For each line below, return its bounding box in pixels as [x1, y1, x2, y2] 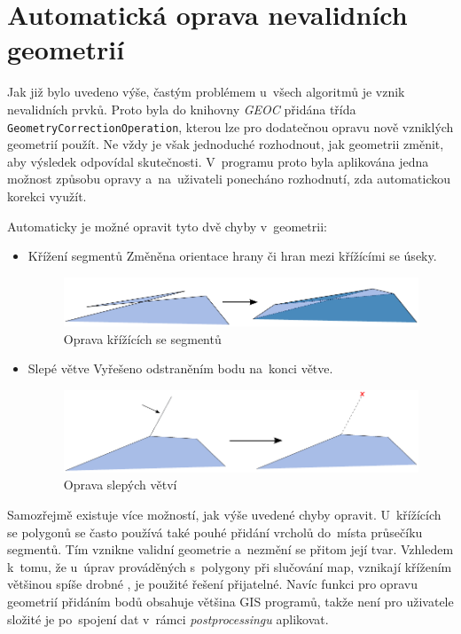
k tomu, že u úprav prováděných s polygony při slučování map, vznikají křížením [7, 557, 452, 575]
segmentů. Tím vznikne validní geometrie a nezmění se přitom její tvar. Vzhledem [7, 540, 454, 559]
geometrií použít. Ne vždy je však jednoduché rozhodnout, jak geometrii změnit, [7, 135, 444, 153]
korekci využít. [7, 186, 87, 205]
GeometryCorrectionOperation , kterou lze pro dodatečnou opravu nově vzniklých [7, 117, 454, 136]
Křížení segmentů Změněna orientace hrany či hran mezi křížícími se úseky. [27, 247, 437, 265]
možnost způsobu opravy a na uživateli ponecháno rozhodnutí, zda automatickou [7, 169, 450, 188]
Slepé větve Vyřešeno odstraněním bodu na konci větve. [27, 359, 333, 378]
